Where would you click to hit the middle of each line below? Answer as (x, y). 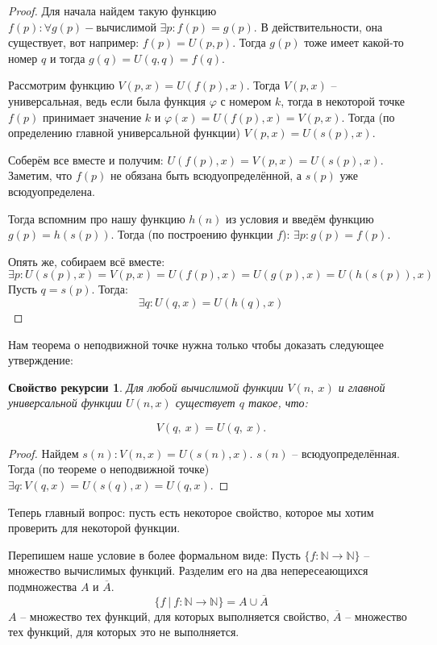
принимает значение (92, 117)
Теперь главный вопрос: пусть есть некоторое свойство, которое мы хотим (191, 512)
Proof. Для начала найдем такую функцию (112, 10)
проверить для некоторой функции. (94, 528)
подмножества (43, 587)
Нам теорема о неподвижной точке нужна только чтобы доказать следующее (196, 344)
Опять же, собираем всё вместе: (87, 261)
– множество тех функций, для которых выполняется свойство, (175, 616)
